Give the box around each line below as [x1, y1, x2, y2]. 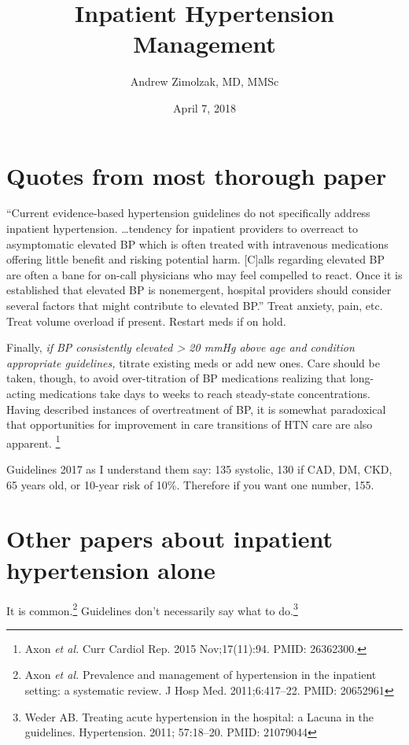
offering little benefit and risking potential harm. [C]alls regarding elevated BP [6, 251, 385, 267]
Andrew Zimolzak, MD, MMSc [130, 73, 279, 90]
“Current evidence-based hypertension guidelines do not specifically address [6, 205, 370, 221]
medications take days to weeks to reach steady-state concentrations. [39, 385, 370, 401]
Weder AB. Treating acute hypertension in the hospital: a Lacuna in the [24, 708, 374, 725]
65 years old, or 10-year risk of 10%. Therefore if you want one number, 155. [6, 476, 374, 492]
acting [6, 385, 36, 401]
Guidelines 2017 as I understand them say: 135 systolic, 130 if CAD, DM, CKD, [6, 461, 392, 477]
